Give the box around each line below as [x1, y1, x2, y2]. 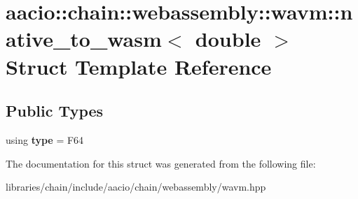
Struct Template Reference [6, 52, 272, 80]
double [195, 24, 261, 53]
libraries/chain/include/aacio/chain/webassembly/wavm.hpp [6, 179, 266, 194]
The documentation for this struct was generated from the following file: [6, 156, 316, 170]
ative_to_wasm [6, 24, 162, 53]
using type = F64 [6, 132, 84, 147]
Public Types [6, 100, 104, 121]
